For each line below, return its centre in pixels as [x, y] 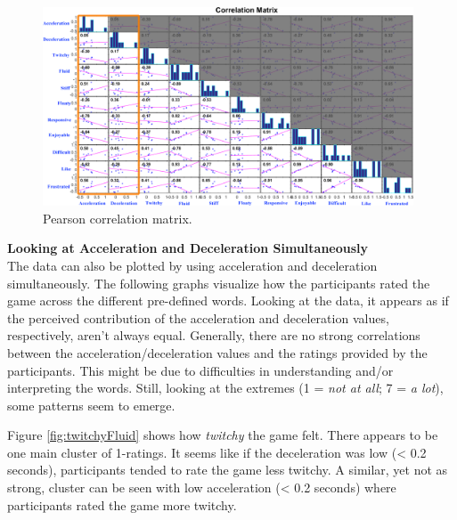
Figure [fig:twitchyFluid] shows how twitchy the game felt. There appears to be [223, 435]
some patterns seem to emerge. [91, 405]
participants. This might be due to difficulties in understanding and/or [200, 370]
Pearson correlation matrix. [118, 218]
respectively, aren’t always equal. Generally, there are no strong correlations [214, 335]
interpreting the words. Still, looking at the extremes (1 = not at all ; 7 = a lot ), [225, 388]
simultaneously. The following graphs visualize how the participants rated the [219, 283]
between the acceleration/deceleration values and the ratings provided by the [217, 352]
